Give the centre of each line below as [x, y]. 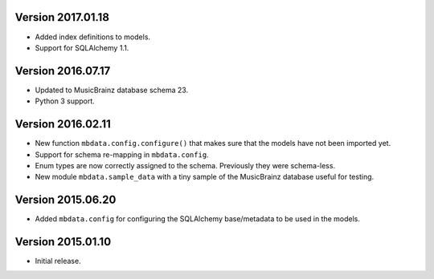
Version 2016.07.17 [63, 71]
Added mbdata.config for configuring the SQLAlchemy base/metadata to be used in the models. [198, 219]
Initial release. [58, 261]
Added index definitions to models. [93, 37]
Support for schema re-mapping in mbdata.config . [122, 154]
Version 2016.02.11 [63, 124]
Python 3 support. [65, 101]
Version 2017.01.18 [62, 17]
